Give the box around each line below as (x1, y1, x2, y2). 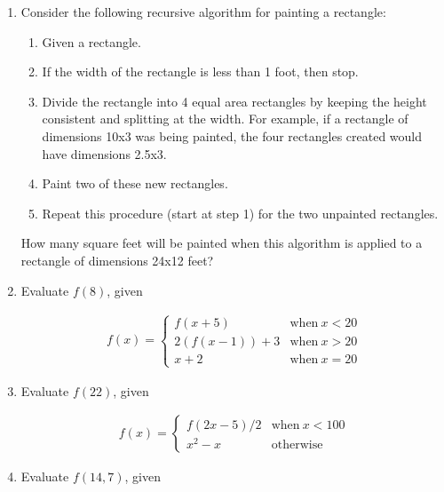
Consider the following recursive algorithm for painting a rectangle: (20, 3, 386, 20)
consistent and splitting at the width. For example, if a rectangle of (42, 109, 408, 128)
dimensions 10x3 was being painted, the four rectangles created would (42, 126, 423, 145)
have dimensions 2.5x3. (42, 144, 167, 163)
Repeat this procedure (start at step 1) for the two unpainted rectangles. (42, 203, 439, 222)
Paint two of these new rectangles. (42, 174, 228, 193)
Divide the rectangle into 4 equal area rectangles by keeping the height (42, 91, 427, 110)
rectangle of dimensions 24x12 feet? (20, 250, 214, 269)
